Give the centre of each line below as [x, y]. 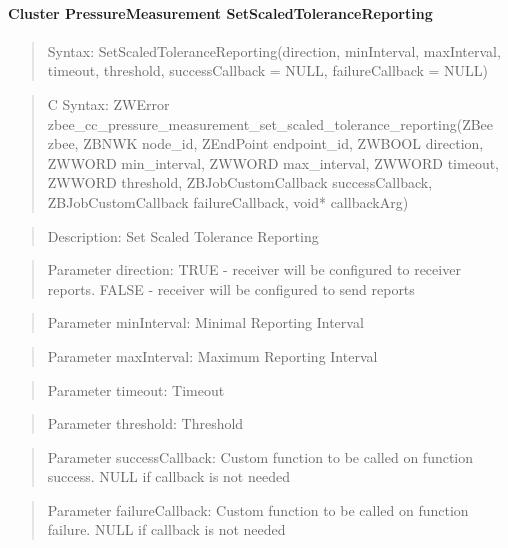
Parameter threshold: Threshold [145, 423]
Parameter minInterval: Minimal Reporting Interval [205, 322]
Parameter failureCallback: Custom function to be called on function [258, 509]
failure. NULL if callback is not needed [166, 529]
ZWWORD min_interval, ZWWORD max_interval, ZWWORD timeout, [273, 162]
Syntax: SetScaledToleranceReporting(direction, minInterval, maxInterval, [274, 50]
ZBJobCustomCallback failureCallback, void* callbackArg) [228, 201]
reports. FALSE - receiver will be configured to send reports [231, 288]
